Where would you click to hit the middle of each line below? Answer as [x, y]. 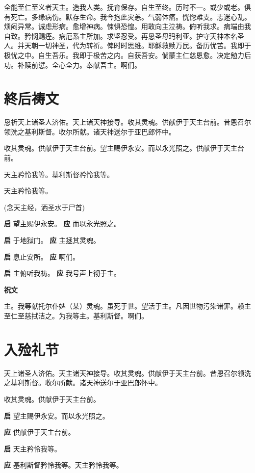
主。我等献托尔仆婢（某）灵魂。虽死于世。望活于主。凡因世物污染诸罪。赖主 [127, 306]
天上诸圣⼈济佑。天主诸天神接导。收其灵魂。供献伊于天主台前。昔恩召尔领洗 [127, 373]
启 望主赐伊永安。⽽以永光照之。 [57, 415]
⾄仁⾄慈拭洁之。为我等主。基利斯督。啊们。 [76, 315]
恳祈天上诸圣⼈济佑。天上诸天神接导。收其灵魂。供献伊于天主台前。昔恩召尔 [127, 122]
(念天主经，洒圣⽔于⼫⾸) [44, 207]
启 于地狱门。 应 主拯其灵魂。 [52, 240]
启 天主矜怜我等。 [33, 448]
